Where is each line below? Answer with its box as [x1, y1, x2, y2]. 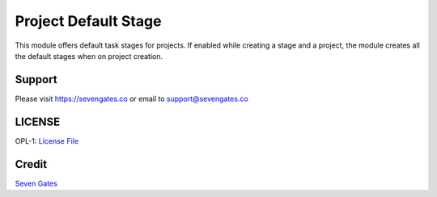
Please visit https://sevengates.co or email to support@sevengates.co [15, 94, 248, 103]
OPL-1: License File [15, 136, 78, 145]
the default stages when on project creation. [15, 51, 163, 61]
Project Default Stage [15, 12, 162, 30]
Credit [15, 157, 48, 171]
